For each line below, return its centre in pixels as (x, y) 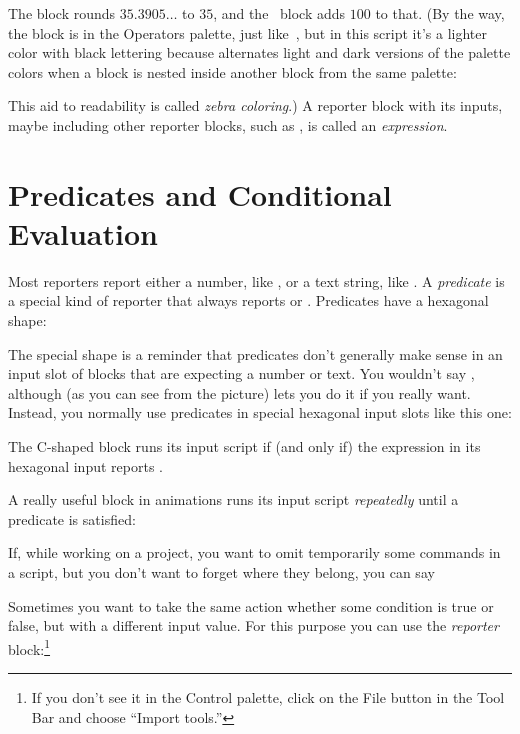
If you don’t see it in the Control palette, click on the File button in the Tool (268, 697)
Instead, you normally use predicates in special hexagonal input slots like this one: (260, 412)
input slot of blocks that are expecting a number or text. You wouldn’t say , (241, 373)
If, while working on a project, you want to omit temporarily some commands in (254, 552)
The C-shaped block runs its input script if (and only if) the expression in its (244, 446)
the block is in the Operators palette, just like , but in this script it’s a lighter (247, 32)
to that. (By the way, (440, 13)
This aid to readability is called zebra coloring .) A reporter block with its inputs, (255, 105)
